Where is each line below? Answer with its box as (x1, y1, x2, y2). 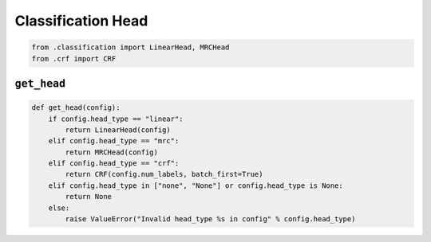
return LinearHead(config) (65, 125, 171, 135)
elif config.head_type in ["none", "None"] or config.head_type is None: (48, 181, 343, 190)
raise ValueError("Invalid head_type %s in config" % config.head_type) (65, 215, 356, 224)
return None (65, 192, 112, 201)
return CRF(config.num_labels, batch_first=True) (65, 170, 263, 179)
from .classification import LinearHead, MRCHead (31, 43, 230, 52)
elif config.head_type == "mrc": (48, 136, 180, 146)
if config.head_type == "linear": (48, 114, 184, 123)
